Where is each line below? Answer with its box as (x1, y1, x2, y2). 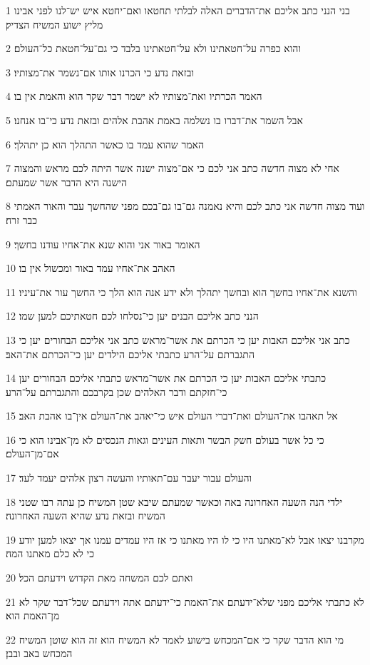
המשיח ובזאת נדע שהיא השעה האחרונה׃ (6, 508, 165, 523)
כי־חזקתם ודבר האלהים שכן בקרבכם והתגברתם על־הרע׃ (6, 384, 227, 399)
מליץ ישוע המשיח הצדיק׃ (6, 16, 103, 31)
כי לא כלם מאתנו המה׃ (6, 546, 95, 561)
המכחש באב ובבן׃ (6, 646, 73, 661)
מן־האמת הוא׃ (6, 608, 60, 623)
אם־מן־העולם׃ (6, 446, 59, 461)
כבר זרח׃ (6, 212, 38, 227)
